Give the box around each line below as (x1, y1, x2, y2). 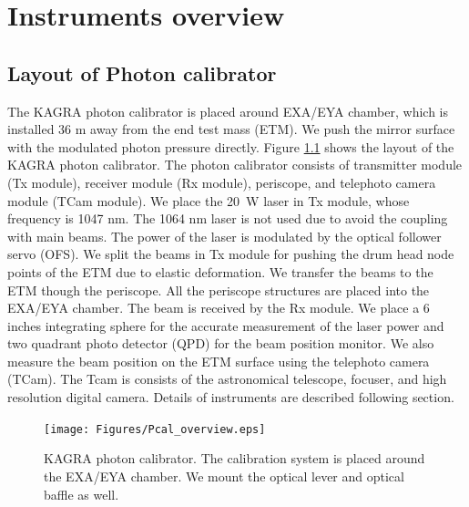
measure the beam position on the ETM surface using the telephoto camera (7, 351, 430, 370)
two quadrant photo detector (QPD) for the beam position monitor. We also (7, 334, 434, 353)
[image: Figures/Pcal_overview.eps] (44, 422, 266, 436)
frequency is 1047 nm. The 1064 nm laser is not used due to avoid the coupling (7, 209, 448, 228)
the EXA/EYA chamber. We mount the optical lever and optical (44, 466, 404, 485)
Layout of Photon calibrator (7, 58, 277, 87)
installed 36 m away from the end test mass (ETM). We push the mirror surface (7, 119, 455, 139)
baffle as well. (44, 484, 119, 503)
